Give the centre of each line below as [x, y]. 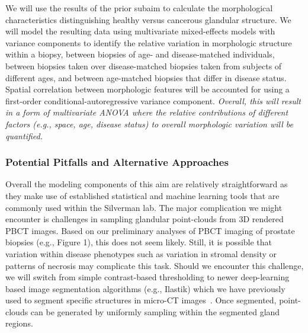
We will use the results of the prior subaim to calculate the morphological [139, 8]
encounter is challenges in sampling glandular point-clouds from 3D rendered [145, 219]
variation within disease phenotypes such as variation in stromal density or [141, 253]
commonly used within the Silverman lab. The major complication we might [144, 207]
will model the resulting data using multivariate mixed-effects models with [140, 31]
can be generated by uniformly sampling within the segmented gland [155, 311]
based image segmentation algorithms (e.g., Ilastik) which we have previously [145, 288]
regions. [19, 323]
